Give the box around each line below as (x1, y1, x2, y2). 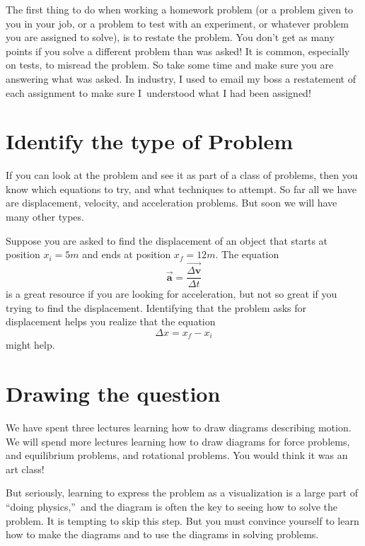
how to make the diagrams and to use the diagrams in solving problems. (6, 527, 319, 542)
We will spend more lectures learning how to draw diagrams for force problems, (6, 434, 350, 448)
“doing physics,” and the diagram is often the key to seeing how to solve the (6, 499, 337, 514)
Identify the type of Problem (6, 127, 294, 156)
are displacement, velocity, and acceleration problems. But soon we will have (6, 195, 337, 210)
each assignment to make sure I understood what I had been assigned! (6, 85, 311, 100)
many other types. (6, 209, 84, 224)
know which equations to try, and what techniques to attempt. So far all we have (6, 181, 357, 196)
